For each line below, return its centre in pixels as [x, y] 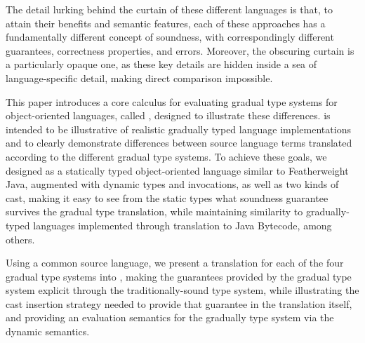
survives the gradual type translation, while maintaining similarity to [154, 211]
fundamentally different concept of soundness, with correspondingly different [170, 37]
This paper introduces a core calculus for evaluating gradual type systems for [172, 101]
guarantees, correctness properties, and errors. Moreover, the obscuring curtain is [180, 50]
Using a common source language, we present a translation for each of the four [175, 263]
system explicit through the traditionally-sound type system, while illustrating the [182, 290]
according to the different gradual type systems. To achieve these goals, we [166, 156]
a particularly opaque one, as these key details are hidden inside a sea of [161, 64]
